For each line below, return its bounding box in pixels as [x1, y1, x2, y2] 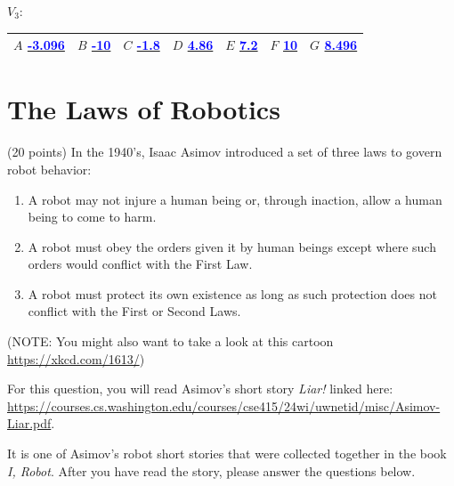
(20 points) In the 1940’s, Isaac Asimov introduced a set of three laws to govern [7, 142, 442, 161]
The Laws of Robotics [7, 91, 280, 127]
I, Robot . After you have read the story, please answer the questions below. [7, 461, 416, 480]
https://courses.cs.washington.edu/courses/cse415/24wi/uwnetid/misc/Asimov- [7, 396, 441, 415]
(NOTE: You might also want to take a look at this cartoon [7, 332, 334, 351]
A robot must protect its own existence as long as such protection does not [28, 284, 437, 303]
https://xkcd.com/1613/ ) [7, 349, 145, 368]
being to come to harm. [28, 207, 157, 226]
